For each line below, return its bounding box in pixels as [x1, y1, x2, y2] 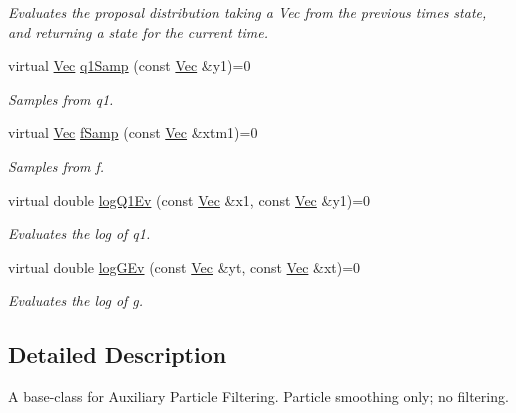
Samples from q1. [8, 88, 114, 109]
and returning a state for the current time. [8, 21, 268, 42]
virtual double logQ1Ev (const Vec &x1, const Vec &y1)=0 [8, 189, 371, 210]
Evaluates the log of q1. [8, 223, 151, 244]
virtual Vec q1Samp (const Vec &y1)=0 [8, 55, 251, 76]
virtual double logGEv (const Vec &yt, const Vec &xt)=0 [8, 256, 361, 277]
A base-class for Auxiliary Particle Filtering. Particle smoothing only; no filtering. [8, 386, 509, 407]
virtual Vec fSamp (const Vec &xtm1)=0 [8, 122, 258, 143]
